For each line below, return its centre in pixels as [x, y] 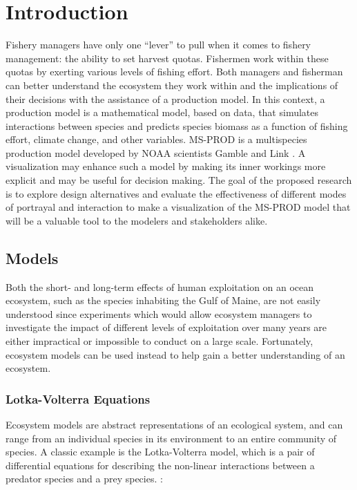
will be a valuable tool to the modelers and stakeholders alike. [137, 220]
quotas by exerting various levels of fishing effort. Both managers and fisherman [174, 72]
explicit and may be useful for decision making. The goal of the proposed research [179, 180]
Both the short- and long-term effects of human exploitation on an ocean [160, 286]
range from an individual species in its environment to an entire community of [171, 438]
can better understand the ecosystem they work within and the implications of [172, 85]
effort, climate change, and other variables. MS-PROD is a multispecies [156, 139]
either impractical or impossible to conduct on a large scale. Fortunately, [160, 341]
